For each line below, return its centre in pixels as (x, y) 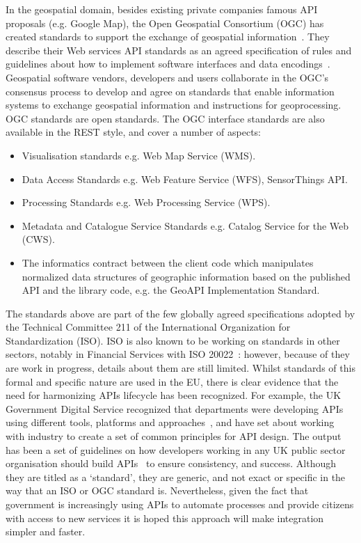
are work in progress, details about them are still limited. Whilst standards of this (180, 368)
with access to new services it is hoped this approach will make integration (165, 518)
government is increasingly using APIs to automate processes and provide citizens (180, 504)
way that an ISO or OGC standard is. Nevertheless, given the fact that (157, 490)
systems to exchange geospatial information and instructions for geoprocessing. (174, 105)
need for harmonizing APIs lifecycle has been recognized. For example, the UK (174, 395)
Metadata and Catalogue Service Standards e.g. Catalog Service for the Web (185, 225)
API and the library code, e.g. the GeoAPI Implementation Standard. (171, 290)
